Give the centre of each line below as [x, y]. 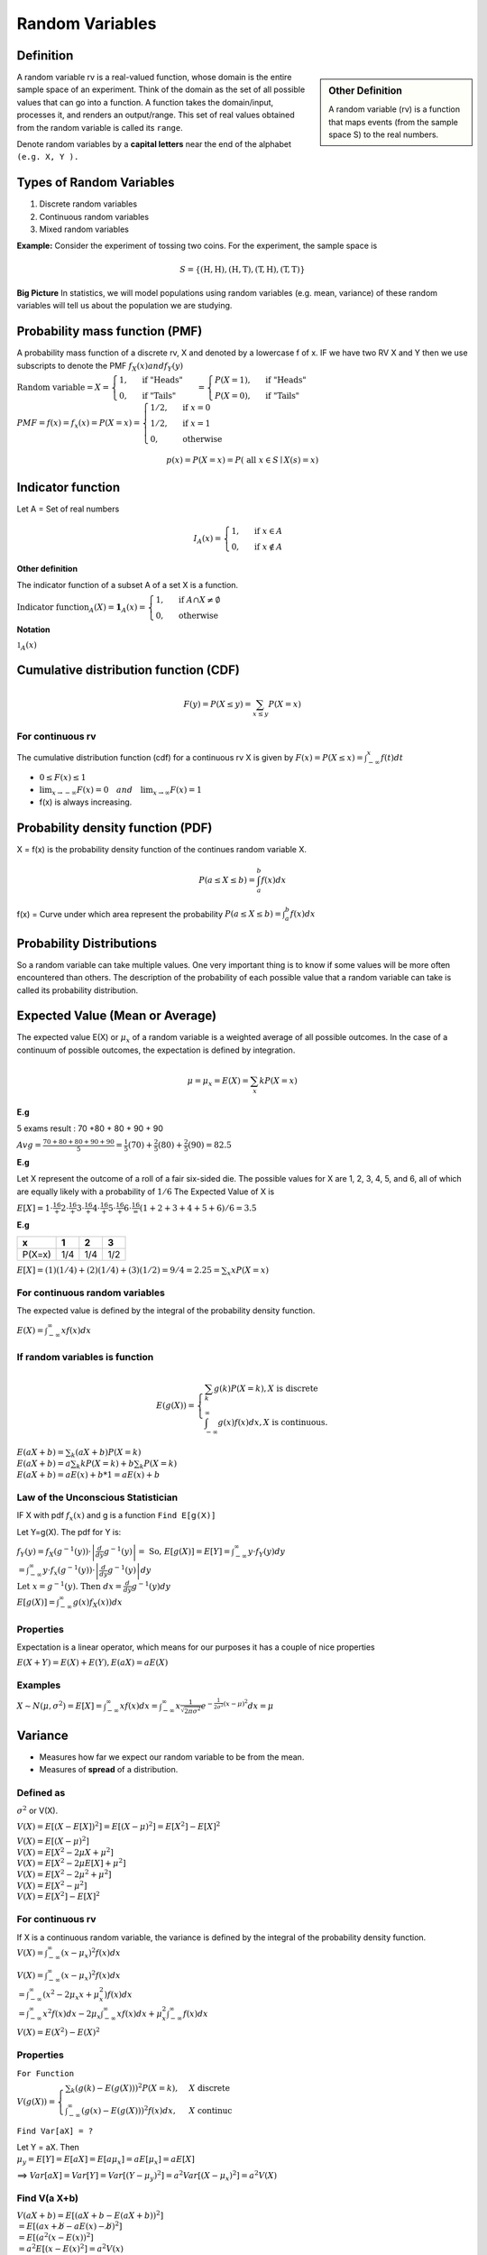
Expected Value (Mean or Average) [116, 1016]
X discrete [209, 2088]
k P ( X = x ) [278, 1081]
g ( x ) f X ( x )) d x [97, 1604]
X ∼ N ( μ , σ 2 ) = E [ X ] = [60, 1705]
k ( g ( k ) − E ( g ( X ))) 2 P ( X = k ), [124, 2089]
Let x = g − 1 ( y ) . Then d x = [69, 1585]
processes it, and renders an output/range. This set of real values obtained [156, 115]
